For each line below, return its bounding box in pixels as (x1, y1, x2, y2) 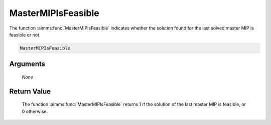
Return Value (9, 87, 51, 95)
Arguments (9, 60, 46, 68)
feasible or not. (9, 31, 41, 37)
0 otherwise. (22, 108, 48, 114)
